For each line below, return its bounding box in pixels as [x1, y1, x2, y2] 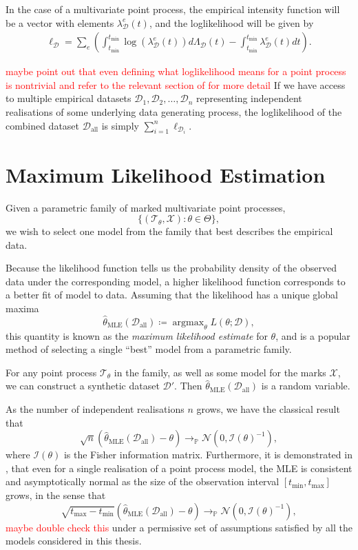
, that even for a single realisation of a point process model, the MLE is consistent [6, 460, 352, 475]
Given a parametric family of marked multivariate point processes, [6, 200, 286, 214]
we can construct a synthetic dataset [6, 378, 160, 393]
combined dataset [6, 118, 80, 132]
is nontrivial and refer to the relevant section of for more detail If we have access [6, 77, 346, 92]
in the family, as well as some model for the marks [114, 365, 326, 379]
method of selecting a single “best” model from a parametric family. [6, 342, 292, 356]
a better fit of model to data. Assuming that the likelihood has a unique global [6, 287, 338, 302]
